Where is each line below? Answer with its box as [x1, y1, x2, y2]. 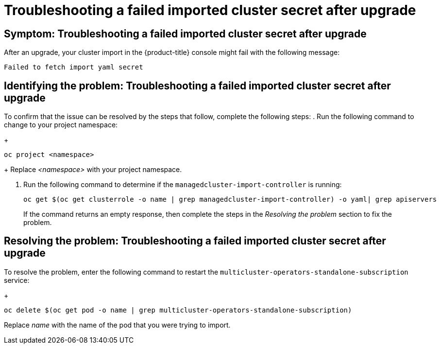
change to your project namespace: [4, 121, 118, 129]
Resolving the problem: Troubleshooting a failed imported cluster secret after [4, 235, 386, 247]
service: [4, 276, 30, 284]
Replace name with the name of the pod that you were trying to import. [4, 320, 231, 329]
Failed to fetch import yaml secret [4, 63, 143, 71]
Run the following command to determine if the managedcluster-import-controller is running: [23, 180, 342, 189]
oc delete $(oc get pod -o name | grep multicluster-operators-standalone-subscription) [4, 306, 352, 314]
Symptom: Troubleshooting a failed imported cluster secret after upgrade [4, 27, 367, 40]
